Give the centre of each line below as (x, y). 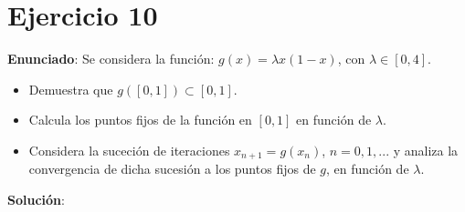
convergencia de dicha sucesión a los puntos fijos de (172, 169)
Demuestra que (71, 89)
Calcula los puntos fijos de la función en (140, 120)
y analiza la (426, 150)
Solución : (36, 199)
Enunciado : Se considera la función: (111, 59)
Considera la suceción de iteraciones (129, 150)
